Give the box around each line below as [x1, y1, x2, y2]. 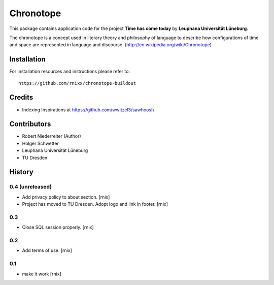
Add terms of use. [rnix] [22, 247, 72, 254]
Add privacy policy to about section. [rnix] [22, 194, 110, 200]
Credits [9, 93, 33, 102]
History [9, 168, 34, 176]
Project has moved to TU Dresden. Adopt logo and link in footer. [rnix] [22, 201, 168, 207]
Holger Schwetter [22, 140, 59, 146]
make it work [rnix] [22, 271, 62, 277]
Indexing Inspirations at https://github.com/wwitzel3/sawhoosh [22, 107, 154, 113]
